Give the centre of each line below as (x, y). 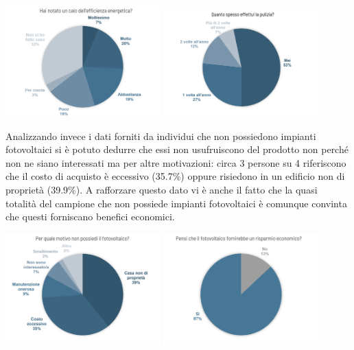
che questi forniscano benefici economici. (90, 217)
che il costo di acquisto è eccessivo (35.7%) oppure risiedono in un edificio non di (175, 176)
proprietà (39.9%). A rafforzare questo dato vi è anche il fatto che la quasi (162, 189)
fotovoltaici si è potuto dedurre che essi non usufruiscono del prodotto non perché (177, 149)
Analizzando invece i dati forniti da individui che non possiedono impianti (161, 136)
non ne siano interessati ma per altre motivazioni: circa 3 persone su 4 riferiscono (176, 162)
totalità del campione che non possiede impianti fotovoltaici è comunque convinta (176, 203)
